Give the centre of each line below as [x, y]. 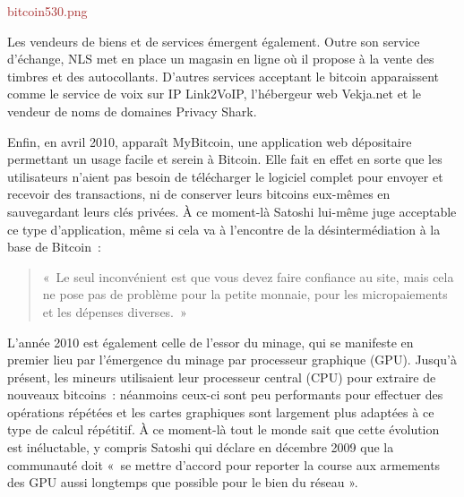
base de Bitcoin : [54, 247]
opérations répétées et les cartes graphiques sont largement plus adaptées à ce [221, 411]
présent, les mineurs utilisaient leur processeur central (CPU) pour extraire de [222, 377]
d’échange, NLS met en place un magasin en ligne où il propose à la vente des [221, 59]
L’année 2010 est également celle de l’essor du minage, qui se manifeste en [211, 342]
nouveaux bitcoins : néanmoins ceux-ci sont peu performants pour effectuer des [225, 394]
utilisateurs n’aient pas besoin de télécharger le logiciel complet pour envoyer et [225, 176]
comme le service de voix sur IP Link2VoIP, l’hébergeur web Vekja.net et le [215, 94]
